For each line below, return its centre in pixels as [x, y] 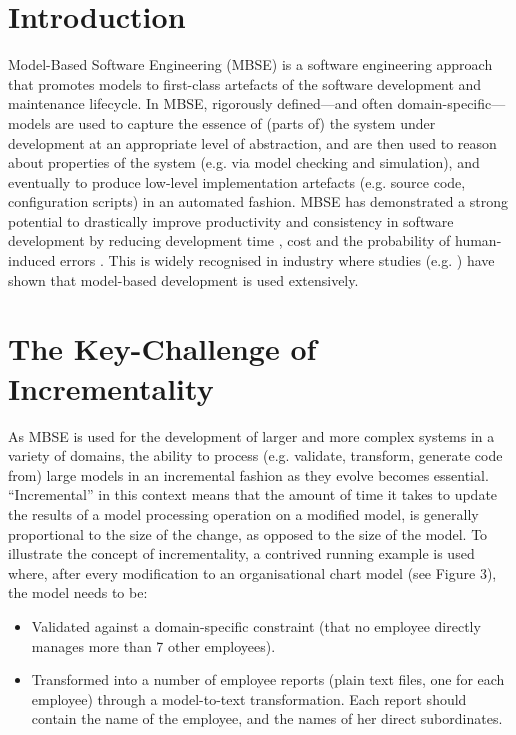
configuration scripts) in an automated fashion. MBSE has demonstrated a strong [258, 201]
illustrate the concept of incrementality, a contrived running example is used [241, 553]
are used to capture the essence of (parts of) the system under [245, 122]
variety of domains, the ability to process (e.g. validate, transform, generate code [255, 455]
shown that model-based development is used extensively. [183, 279]
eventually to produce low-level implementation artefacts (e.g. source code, [237, 181]
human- [478, 240]
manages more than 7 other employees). [153, 645]
